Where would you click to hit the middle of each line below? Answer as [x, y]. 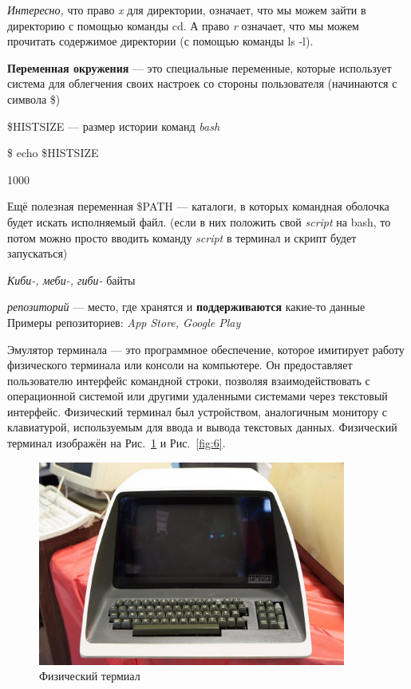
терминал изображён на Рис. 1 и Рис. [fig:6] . [117, 443]
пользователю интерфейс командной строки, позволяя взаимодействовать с [189, 380]
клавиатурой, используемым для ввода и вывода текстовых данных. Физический [202, 427]
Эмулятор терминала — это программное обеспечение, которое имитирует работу [206, 349]
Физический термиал [90, 676]
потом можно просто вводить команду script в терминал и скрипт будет [182, 237]
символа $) [34, 98]
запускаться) [38, 253]
